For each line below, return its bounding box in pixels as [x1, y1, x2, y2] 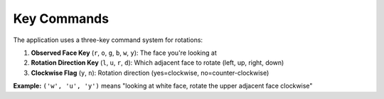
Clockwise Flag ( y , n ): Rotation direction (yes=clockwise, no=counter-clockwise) [31, 68, 270, 77]
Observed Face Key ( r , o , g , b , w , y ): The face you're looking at [31, 48, 217, 57]
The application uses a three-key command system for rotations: [13, 36, 203, 44]
